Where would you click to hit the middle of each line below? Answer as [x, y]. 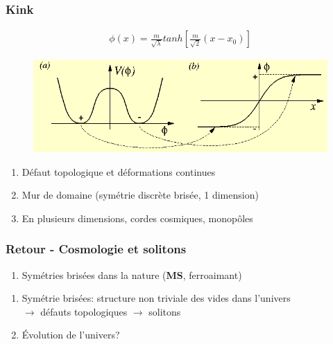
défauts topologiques [84, 311]
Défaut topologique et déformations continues [119, 171]
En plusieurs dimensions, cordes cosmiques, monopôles [137, 218]
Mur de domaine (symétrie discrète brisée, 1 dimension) [140, 195]
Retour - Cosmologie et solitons [96, 249]
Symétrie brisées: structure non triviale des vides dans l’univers [156, 298]
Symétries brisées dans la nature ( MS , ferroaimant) [132, 274]
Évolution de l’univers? [71, 335]
